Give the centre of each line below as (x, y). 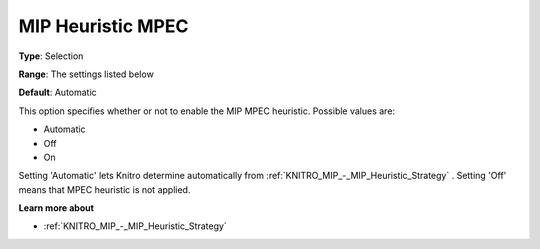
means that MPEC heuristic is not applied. (104, 189)
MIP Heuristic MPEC (103, 26)
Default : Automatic (57, 92)
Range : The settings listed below (86, 74)
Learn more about (56, 208)
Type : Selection (51, 56)
